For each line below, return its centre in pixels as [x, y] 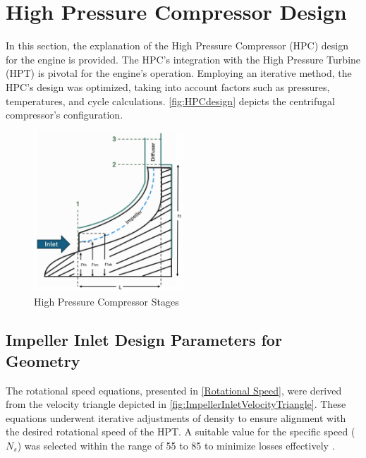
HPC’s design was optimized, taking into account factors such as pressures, [168, 86]
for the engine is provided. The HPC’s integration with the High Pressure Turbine [183, 59]
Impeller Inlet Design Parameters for [144, 340]
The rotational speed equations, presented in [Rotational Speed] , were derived [174, 390]
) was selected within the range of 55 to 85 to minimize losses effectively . [176, 445]
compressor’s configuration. [65, 115]
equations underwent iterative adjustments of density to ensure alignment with [176, 417]
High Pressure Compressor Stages [106, 302]
